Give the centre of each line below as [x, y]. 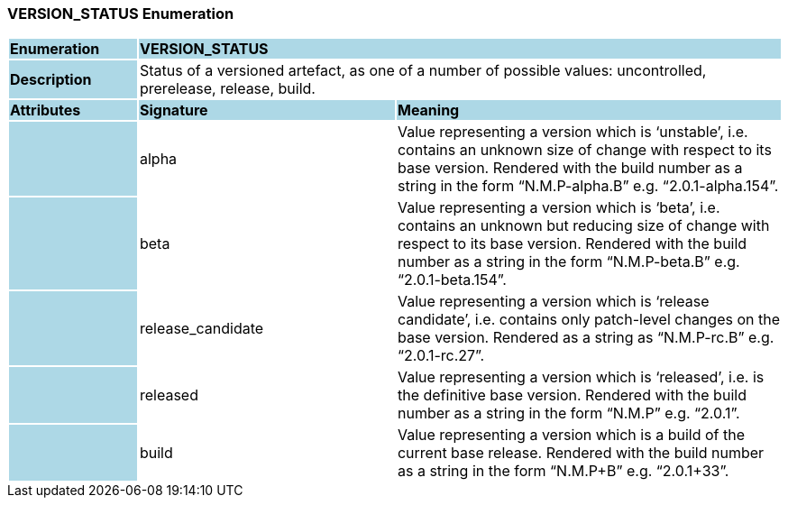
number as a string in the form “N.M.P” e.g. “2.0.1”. [568, 413]
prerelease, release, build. [227, 89]
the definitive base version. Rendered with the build [572, 395]
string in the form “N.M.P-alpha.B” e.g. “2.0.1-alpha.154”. [588, 186]
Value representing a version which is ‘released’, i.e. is [581, 377]
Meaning [428, 110]
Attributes [46, 110]
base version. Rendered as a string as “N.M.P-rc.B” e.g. [586, 338]
